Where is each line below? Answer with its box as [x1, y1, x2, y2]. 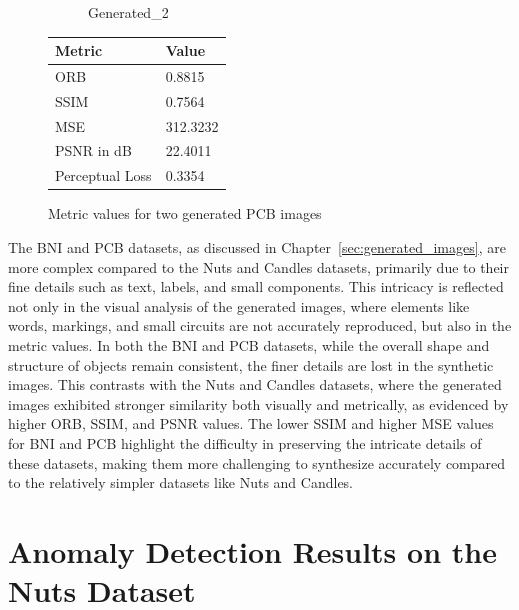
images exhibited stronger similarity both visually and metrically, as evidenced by [8, 393, 509, 414]
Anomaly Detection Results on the [8, 530, 497, 571]
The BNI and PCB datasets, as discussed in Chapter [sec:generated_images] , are [8, 237, 506, 257]
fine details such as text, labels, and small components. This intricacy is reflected [8, 276, 504, 297]
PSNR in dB [55, 140, 132, 161]
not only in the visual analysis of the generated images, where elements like [8, 295, 470, 316]
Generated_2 [88, 2, 169, 22]
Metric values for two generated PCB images [48, 203, 322, 224]
